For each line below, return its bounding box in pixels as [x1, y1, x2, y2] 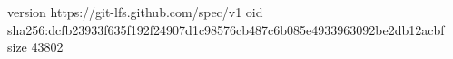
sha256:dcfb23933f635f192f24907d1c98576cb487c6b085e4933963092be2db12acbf [7, 20, 445, 38]
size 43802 [7, 38, 64, 56]
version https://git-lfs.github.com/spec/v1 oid [7, 3, 263, 21]
